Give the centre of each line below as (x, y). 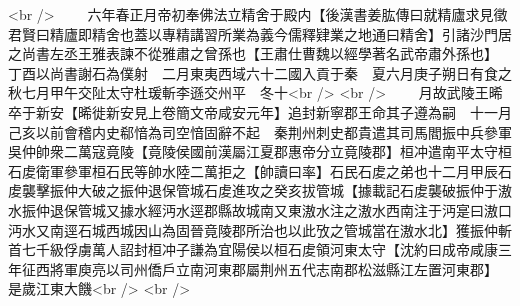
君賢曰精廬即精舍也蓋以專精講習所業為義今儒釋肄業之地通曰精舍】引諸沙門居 (260, 33)
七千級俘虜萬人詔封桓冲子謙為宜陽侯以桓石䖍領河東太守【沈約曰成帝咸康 (259, 249)
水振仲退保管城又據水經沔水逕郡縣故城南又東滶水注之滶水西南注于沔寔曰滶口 (260, 209)
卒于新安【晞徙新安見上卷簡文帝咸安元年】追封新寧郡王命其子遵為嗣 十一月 (260, 111)
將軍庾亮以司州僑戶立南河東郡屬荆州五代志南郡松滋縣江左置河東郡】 (270, 268)
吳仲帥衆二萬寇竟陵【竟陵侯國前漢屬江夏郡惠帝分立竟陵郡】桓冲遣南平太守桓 (260, 151)
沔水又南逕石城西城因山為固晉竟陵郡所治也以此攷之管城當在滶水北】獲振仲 (253, 229)
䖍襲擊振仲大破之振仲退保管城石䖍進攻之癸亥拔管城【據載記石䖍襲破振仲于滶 (260, 190)
